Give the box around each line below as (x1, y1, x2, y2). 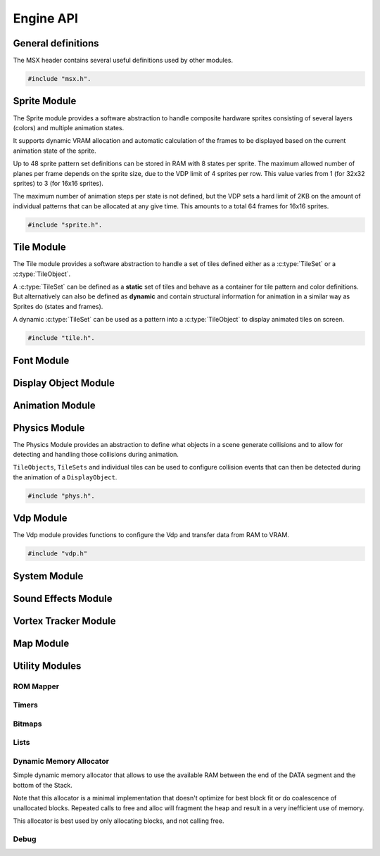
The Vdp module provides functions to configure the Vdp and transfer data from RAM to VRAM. (13, 531, 290, 539)
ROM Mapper (13, 681, 60, 691)
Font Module (13, 354, 70, 366)
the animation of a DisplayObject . (13, 472, 118, 481)
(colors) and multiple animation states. (13, 123, 125, 132)
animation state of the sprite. (13, 146, 96, 155)
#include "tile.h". (27, 334, 95, 342)
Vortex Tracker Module (13, 615, 116, 627)
